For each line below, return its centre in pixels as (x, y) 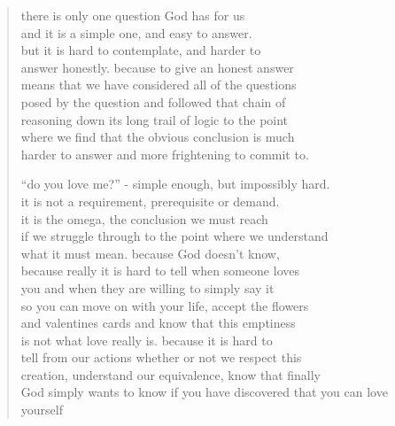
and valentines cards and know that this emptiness (158, 323)
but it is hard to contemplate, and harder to (141, 50)
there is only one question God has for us (133, 15)
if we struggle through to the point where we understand (174, 236)
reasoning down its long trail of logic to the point (155, 119)
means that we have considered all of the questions (159, 85)
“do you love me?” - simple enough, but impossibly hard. (175, 184)
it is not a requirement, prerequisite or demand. (150, 201)
